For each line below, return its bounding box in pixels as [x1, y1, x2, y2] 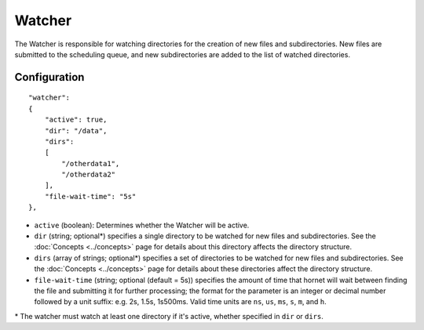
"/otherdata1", [61, 159, 120, 168]
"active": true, [44, 115, 108, 125]
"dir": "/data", [44, 126, 108, 135]
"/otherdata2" [61, 170, 116, 180]
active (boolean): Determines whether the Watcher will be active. [34, 220, 250, 230]
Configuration [14, 71, 85, 84]
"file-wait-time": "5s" [44, 192, 137, 201]
